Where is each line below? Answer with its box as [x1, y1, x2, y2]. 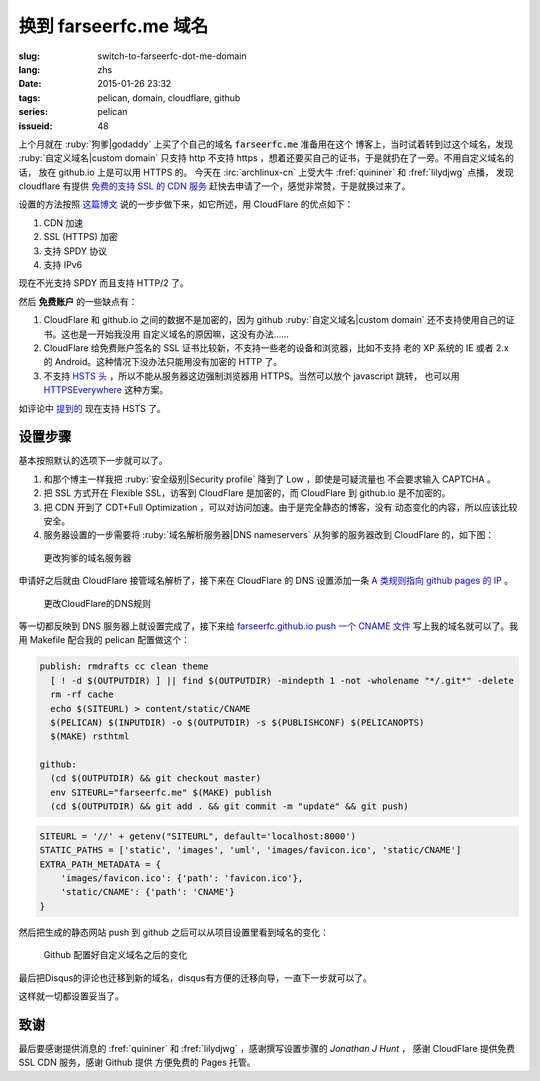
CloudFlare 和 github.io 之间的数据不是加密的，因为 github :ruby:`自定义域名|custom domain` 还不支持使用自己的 [43, 314, 507, 326]
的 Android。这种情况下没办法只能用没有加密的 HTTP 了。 [43, 356, 283, 368]
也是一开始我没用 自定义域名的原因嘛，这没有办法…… [69, 328, 290, 340]
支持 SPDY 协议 [43, 245, 107, 257]
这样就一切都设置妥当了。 [18, 990, 124, 1002]
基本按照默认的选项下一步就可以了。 [18, 455, 168, 467]
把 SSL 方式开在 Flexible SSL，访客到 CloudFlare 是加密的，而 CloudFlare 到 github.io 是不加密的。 [43, 487, 451, 499]
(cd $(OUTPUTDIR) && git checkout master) [50, 773, 262, 784]
